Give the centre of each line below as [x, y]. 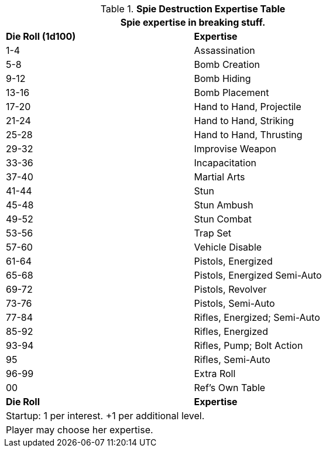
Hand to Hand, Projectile [248, 107]
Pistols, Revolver [230, 289]
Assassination [224, 50]
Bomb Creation [227, 64]
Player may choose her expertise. [80, 430]
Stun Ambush [224, 205]
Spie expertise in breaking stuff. [193, 22]
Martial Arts [219, 177]
